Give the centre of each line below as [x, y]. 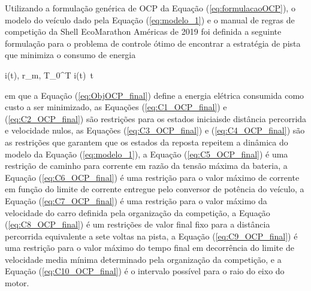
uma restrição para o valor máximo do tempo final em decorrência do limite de [150, 248]
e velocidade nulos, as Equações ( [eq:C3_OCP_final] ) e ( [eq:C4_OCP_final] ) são [155, 130]
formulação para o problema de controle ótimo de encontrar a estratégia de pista [153, 43]
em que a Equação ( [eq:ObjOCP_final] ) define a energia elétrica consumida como [155, 95]
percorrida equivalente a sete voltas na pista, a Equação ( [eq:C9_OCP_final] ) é [151, 236]
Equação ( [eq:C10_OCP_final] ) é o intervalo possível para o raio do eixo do [145, 271]
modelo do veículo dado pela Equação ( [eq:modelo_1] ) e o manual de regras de [150, 19]
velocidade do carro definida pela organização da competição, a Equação [138, 212]
